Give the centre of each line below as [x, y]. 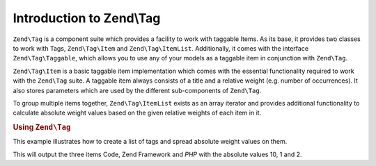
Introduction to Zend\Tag [87, 18]
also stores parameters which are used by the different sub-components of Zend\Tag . [137, 90]
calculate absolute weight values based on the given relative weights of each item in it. [137, 113]
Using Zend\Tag [42, 127]
